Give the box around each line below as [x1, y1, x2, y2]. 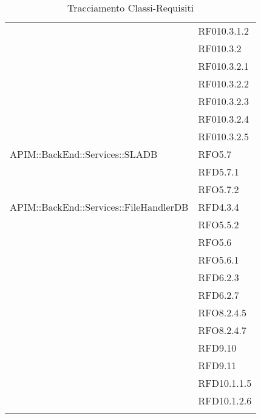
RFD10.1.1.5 [198, 376, 252, 390]
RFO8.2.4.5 [198, 305, 247, 319]
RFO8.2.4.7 [198, 323, 247, 337]
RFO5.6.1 [198, 253, 239, 267]
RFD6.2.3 [198, 270, 239, 284]
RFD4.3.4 [198, 200, 239, 214]
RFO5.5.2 [198, 217, 239, 231]
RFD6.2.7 [198, 288, 239, 302]
